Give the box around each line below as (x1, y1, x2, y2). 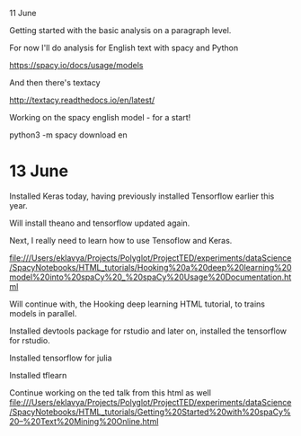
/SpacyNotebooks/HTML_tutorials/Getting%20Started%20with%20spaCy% (9, 406, 291, 417)
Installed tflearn (9, 369, 67, 380)
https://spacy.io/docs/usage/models (9, 60, 144, 70)
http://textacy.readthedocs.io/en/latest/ (9, 94, 155, 105)
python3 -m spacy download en (9, 129, 128, 140)
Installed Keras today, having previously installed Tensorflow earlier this (9, 191, 275, 201)
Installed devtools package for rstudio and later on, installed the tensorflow (9, 325, 288, 336)
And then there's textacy (9, 77, 101, 88)
